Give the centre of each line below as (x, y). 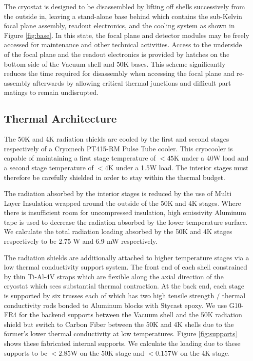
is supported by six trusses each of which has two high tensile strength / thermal (125, 296)
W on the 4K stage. (200, 352)
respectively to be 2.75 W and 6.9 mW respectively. (81, 241)
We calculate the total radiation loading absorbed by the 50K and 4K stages (118, 231)
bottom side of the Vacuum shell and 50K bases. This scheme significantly (115, 63)
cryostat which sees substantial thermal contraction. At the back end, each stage (124, 286)
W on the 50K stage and (107, 352)
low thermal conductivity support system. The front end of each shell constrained (126, 267)
